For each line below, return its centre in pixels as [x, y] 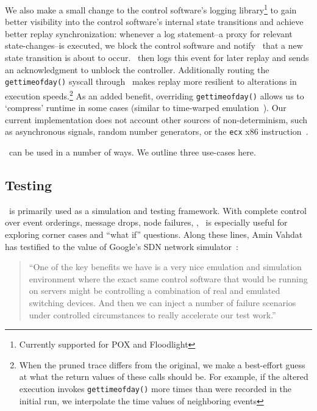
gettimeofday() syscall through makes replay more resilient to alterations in [151, 81]
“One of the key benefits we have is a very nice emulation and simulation [165, 267]
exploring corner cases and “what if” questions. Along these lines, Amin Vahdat [154, 234]
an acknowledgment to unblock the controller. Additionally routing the [137, 69]
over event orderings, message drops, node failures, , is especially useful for [146, 222]
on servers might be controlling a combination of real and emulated [155, 291]
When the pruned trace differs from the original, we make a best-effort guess [162, 364]
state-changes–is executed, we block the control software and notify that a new [154, 45]
